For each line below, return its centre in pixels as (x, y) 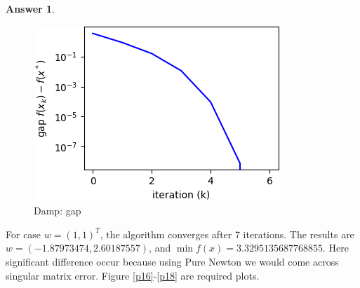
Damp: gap (58, 211)
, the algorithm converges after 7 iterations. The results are (227, 234)
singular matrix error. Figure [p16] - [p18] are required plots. (133, 275)
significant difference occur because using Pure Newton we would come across (172, 261)
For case (24, 234)
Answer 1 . (30, 8)
